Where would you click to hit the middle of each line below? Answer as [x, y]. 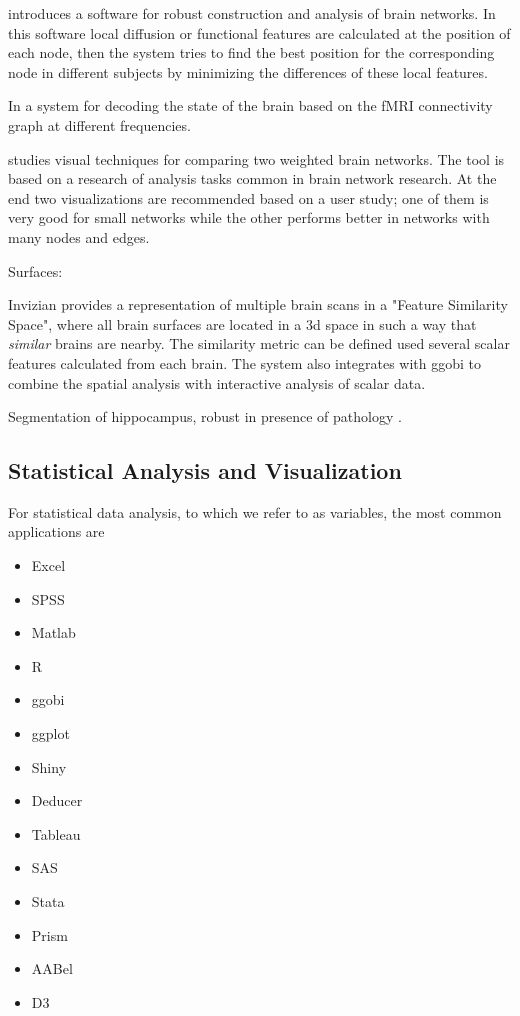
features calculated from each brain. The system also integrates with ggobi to [245, 362]
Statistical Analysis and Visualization [205, 470]
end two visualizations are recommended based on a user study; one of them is [248, 197]
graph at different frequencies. [99, 124]
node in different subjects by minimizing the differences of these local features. [248, 71]
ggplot [50, 733]
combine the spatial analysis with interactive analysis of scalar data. [217, 382]
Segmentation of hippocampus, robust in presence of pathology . [205, 416]
